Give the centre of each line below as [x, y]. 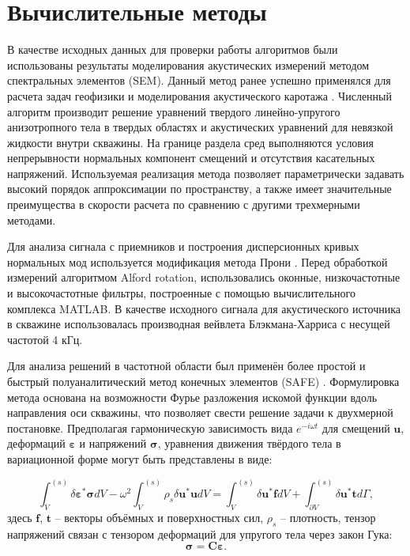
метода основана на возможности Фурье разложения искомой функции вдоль [192, 397]
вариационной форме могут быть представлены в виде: [140, 458]
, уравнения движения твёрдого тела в [249, 443]
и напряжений [113, 443]
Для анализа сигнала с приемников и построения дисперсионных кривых [183, 246]
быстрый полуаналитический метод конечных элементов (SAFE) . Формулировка [203, 381]
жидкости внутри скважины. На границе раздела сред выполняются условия [190, 142]
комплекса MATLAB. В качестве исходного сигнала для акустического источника [204, 308]
